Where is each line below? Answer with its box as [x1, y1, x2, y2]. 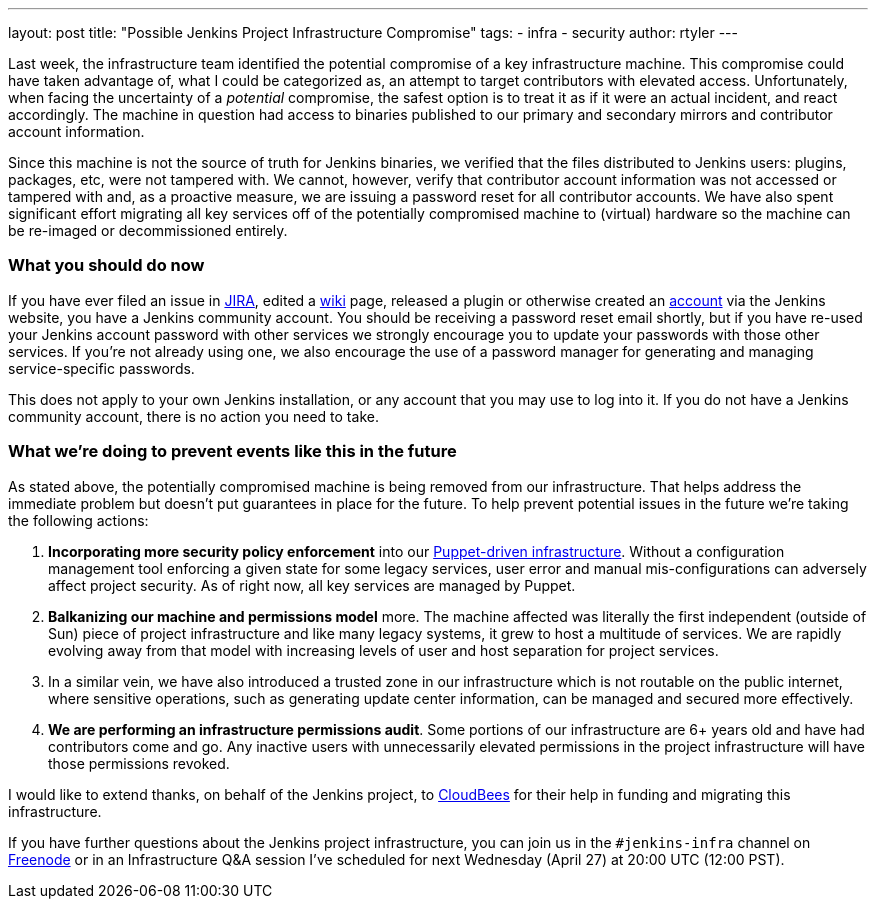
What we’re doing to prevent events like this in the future [8, 441, 457, 462]
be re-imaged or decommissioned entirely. [8, 222, 288, 239]
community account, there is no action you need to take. [8, 407, 379, 425]
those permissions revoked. [48, 754, 230, 772]
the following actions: [8, 511, 149, 529]
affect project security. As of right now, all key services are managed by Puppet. [48, 576, 576, 594]
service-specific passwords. [8, 359, 195, 377]
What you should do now [8, 255, 205, 276]
